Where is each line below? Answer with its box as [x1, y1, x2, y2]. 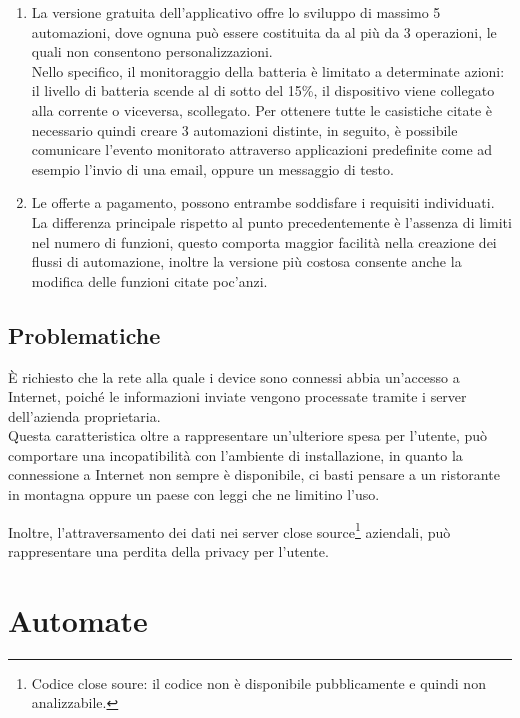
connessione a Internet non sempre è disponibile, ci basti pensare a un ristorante [8, 464, 500, 485]
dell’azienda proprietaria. [8, 405, 161, 426]
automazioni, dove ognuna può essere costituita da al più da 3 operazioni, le [31, 21, 497, 42]
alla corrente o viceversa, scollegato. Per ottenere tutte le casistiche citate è [31, 99, 493, 120]
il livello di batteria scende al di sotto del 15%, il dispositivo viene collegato [31, 80, 495, 101]
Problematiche [8, 319, 161, 350]
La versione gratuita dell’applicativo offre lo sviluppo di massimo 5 [31, 2, 441, 22]
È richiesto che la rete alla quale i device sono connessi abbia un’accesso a [8, 366, 460, 387]
